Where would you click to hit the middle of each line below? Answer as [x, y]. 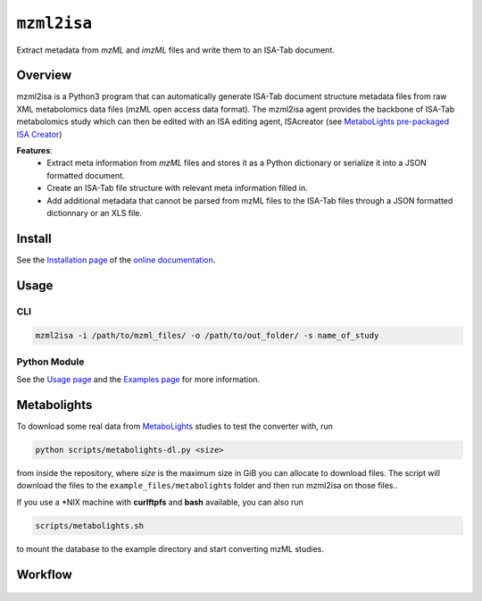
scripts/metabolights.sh [90, 526]
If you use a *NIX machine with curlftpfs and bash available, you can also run [160, 502]
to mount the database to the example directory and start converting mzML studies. [170, 548]
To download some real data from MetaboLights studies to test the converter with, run [175, 426]
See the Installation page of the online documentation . [116, 260]
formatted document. [86, 175]
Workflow [45, 575]
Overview [44, 75]
